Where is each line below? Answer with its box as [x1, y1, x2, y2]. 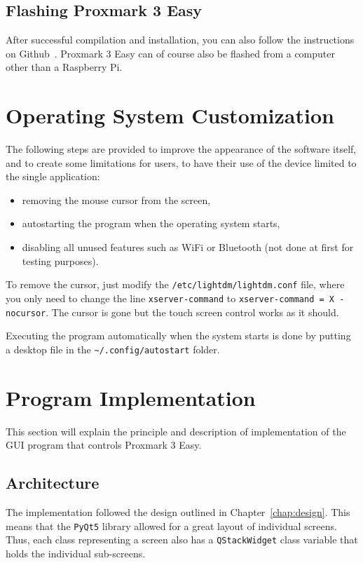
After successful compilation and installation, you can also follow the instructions [6, 32, 355, 47]
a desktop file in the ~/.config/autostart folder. [6, 341, 220, 356]
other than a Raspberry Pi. [6, 60, 123, 74]
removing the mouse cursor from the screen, [22, 192, 211, 207]
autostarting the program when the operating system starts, [22, 216, 280, 231]
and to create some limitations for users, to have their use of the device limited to [6, 155, 357, 170]
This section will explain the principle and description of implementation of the [6, 423, 346, 438]
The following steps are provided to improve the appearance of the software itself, [6, 142, 357, 156]
